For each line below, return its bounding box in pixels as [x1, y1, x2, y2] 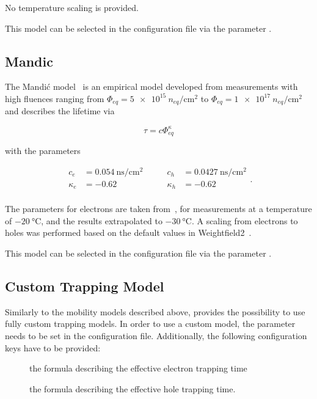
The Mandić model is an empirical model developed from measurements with [5, 80, 298, 93]
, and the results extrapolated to [41, 214, 162, 227]
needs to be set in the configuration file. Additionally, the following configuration [5, 329, 307, 342]
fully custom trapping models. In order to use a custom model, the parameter [5, 317, 296, 330]
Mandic [5, 51, 53, 70]
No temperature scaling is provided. [5, 1, 139, 13]
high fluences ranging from [5, 92, 104, 104]
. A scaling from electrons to [191, 214, 298, 227]
